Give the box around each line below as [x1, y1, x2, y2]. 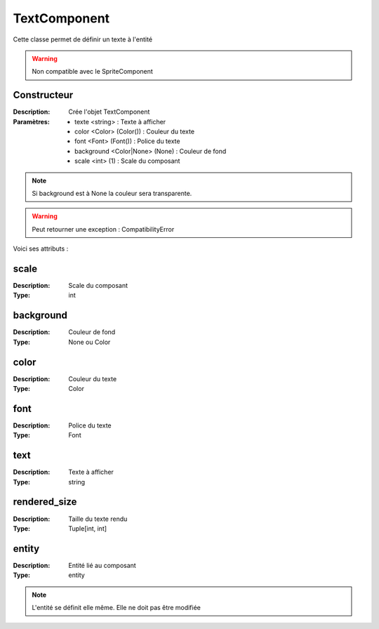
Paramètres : [13, 117, 51, 126]
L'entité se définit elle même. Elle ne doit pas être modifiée [32, 604, 201, 611]
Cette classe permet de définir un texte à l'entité [13, 35, 153, 44]
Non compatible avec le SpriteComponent [32, 67, 154, 76]
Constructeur [13, 89, 74, 101]
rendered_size [13, 496, 77, 508]
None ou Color [68, 338, 111, 346]
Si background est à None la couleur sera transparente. [32, 189, 192, 197]
